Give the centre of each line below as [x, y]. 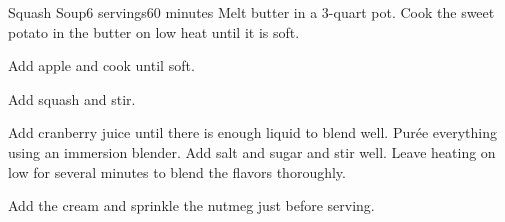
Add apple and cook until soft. [101, 65]
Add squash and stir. [72, 98]
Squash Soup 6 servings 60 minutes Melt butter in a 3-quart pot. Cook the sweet [251, 12]
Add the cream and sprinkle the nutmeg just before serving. [191, 205]
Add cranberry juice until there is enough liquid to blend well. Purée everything [253, 132]
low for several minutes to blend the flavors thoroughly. [177, 171]
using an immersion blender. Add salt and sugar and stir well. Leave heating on [252, 151]
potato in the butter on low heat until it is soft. [154, 31]
